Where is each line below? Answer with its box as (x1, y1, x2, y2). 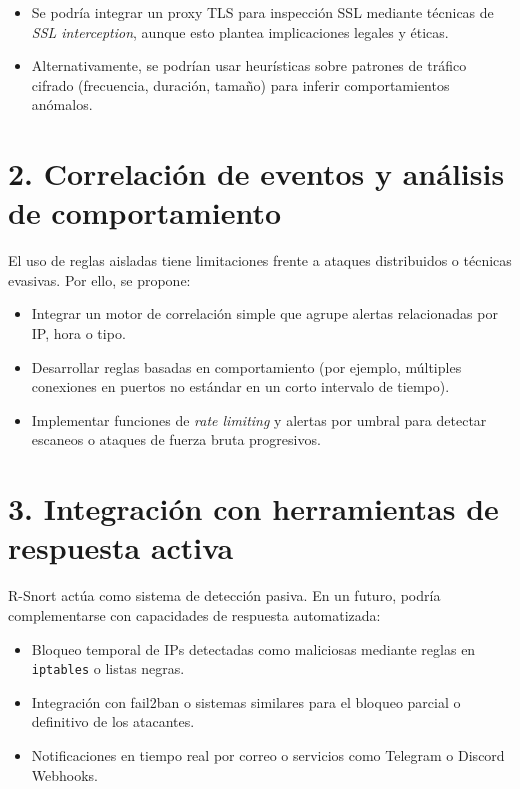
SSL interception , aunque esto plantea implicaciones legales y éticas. (31, 21, 449, 42)
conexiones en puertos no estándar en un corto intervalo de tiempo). (31, 376, 450, 397)
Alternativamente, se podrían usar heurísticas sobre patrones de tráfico (31, 55, 467, 76)
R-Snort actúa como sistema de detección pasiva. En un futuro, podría (8, 585, 441, 606)
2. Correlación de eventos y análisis (8, 153, 505, 194)
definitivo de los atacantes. (31, 711, 195, 732)
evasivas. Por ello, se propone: (8, 269, 191, 290)
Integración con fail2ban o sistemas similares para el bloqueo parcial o (31, 691, 461, 712)
